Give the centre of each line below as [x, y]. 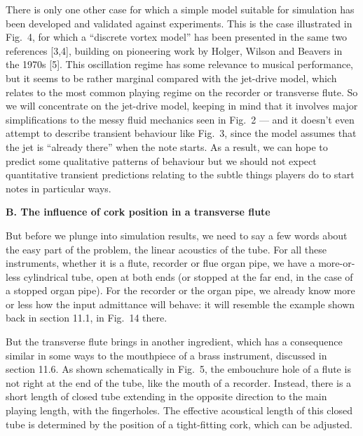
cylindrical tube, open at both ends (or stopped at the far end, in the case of [188, 276]
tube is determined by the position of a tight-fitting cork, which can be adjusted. [179, 424]
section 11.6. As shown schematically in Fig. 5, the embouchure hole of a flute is [178, 369]
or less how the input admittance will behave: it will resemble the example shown [180, 304]
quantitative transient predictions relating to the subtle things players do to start [180, 174]
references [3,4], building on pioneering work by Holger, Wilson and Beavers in [174, 50]
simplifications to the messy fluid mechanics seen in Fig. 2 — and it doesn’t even [180, 119]
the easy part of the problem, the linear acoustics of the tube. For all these [166, 249]
